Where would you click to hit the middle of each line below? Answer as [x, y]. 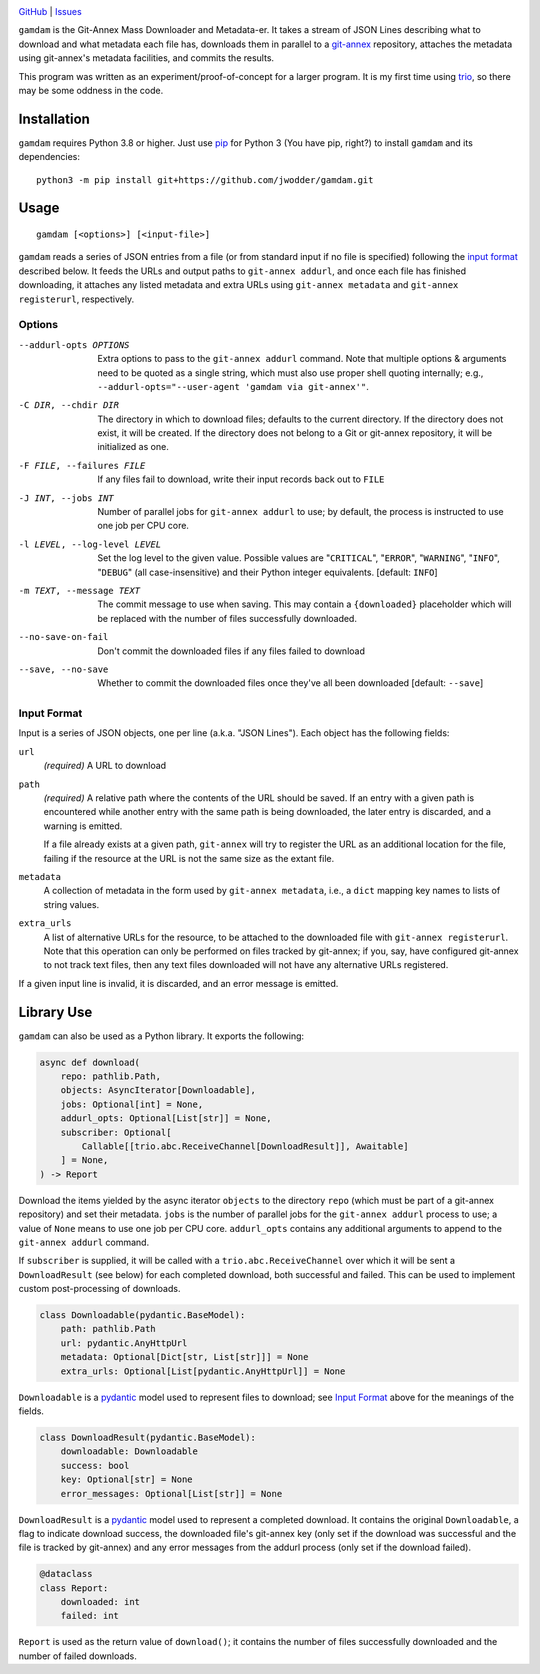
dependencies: [49, 157]
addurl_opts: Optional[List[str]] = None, [166, 1118]
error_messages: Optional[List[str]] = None [171, 1493]
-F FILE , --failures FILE [82, 465]
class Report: [74, 1588]
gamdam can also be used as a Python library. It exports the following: [161, 1036]
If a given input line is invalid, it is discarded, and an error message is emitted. [178, 983]
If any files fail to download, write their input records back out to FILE [241, 479]
